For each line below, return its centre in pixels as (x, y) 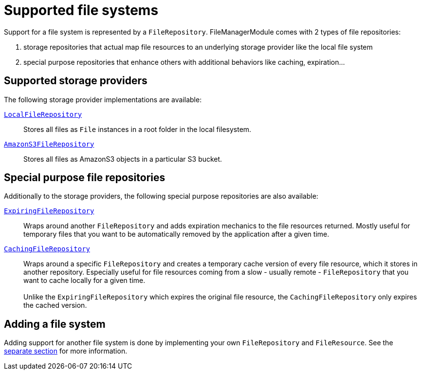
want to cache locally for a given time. (84, 280)
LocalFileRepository (43, 114)
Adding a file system (55, 324)
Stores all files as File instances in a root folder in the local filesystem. (137, 129)
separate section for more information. (66, 351)
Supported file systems (81, 10)
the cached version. (55, 305)
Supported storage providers (76, 81)
